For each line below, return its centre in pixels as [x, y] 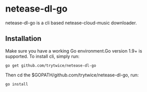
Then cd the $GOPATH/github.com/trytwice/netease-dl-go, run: [72, 75]
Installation [23, 39]
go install [17, 84]
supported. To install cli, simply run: [42, 56]
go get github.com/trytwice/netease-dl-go [51, 65]
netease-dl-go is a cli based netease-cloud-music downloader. [71, 23]
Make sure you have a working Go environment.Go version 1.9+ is [74, 51]
